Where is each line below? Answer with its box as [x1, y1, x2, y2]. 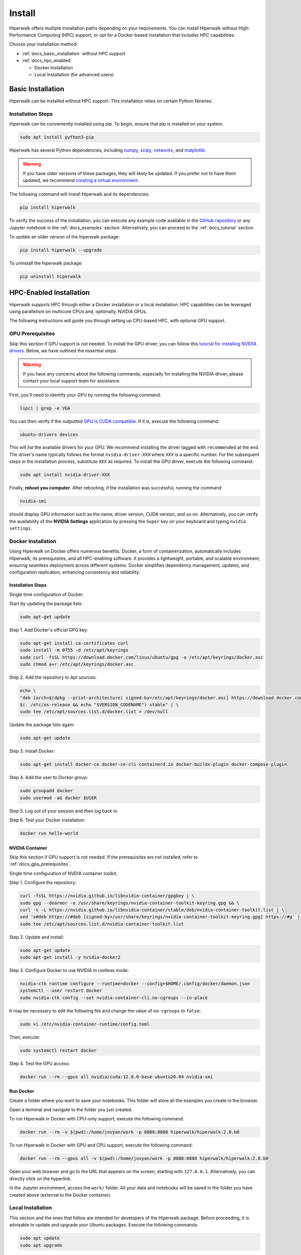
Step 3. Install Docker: [9, 748, 55, 754]
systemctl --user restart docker [20, 988, 102, 993]
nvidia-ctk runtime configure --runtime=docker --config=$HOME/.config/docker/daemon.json [20, 981, 250, 986]
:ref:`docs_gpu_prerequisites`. [9, 861, 71, 867]
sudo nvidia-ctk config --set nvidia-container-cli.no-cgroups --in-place [20, 994, 208, 1000]
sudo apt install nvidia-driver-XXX [20, 472, 110, 478]
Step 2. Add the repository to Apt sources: [9, 674, 97, 680]
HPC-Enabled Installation [9, 288, 90, 297]
